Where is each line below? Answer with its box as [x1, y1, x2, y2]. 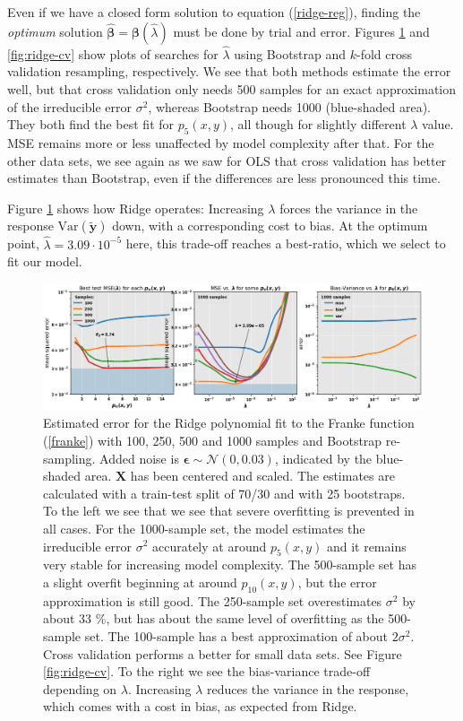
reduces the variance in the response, [206, 679, 409, 698]
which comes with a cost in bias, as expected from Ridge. [43, 697, 357, 716]
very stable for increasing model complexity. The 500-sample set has [43, 555, 416, 574]
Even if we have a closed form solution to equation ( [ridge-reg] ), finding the [7, 3, 421, 21]
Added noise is [99, 448, 179, 467]
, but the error [297, 572, 377, 591]
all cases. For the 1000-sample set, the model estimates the [43, 518, 365, 537]
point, [7, 234, 39, 253]
